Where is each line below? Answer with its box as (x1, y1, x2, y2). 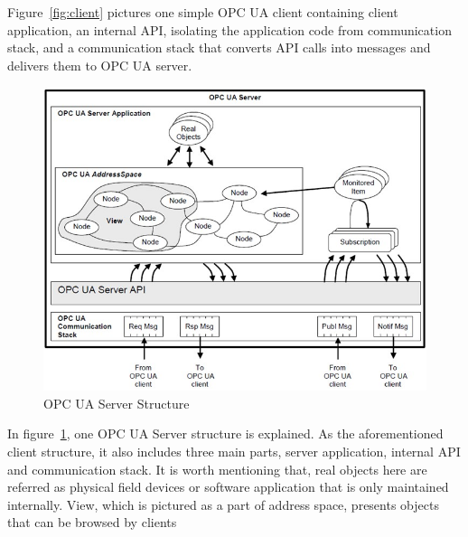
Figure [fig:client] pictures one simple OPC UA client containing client (7, 3, 398, 21)
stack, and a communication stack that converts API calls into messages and (7, 38, 431, 57)
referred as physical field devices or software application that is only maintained (7, 477, 449, 496)
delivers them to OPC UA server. (7, 55, 192, 74)
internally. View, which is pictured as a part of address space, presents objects (7, 495, 439, 513)
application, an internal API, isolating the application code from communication (7, 20, 452, 39)
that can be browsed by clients (7, 513, 177, 532)
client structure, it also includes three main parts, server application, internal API (7, 442, 461, 461)
